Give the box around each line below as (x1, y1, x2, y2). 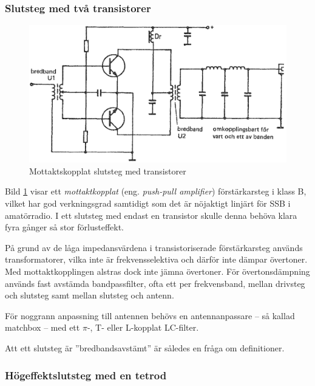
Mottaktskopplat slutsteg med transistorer (29, 164, 186, 177)
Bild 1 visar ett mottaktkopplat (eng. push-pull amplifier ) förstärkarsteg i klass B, (5, 185, 307, 198)
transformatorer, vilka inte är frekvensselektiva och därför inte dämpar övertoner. (5, 253, 308, 266)
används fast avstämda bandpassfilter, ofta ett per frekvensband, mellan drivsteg (5, 277, 305, 289)
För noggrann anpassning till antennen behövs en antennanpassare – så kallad (5, 309, 295, 322)
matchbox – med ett (5, 321, 80, 334)
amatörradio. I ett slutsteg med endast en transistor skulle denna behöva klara (5, 209, 297, 221)
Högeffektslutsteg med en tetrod (5, 367, 167, 382)
